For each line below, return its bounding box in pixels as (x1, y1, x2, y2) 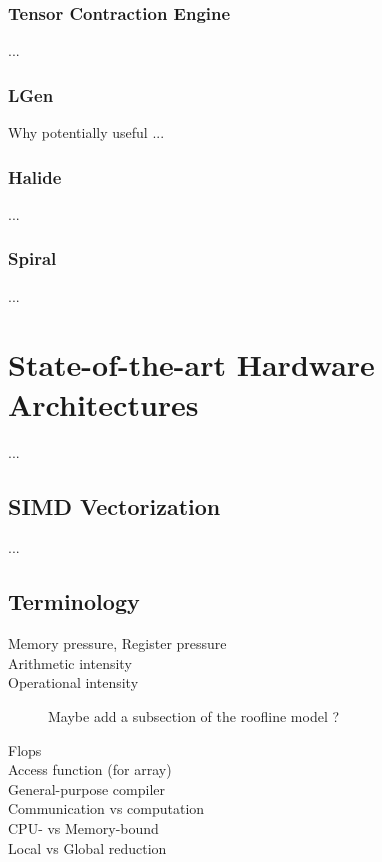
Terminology (8, 586, 140, 617)
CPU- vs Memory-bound (8, 817, 159, 838)
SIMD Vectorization (8, 490, 221, 521)
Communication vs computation (8, 798, 205, 819)
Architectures (8, 383, 199, 424)
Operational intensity (8, 672, 139, 693)
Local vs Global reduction (8, 837, 167, 858)
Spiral (8, 246, 57, 271)
